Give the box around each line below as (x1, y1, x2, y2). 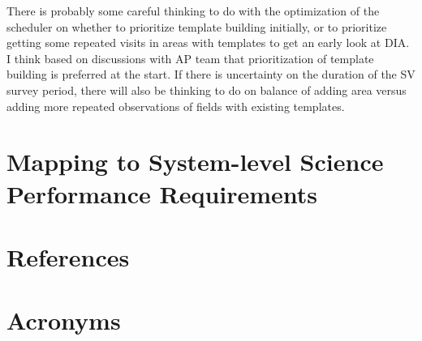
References (6, 240, 130, 273)
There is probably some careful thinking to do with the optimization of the (6, 2, 380, 19)
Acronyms (6, 304, 121, 337)
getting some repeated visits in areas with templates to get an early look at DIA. (6, 34, 410, 51)
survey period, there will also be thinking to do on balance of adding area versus (6, 81, 407, 98)
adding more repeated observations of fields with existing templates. (6, 97, 345, 114)
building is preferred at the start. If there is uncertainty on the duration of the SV (6, 66, 416, 83)
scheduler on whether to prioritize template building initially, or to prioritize (6, 18, 387, 35)
